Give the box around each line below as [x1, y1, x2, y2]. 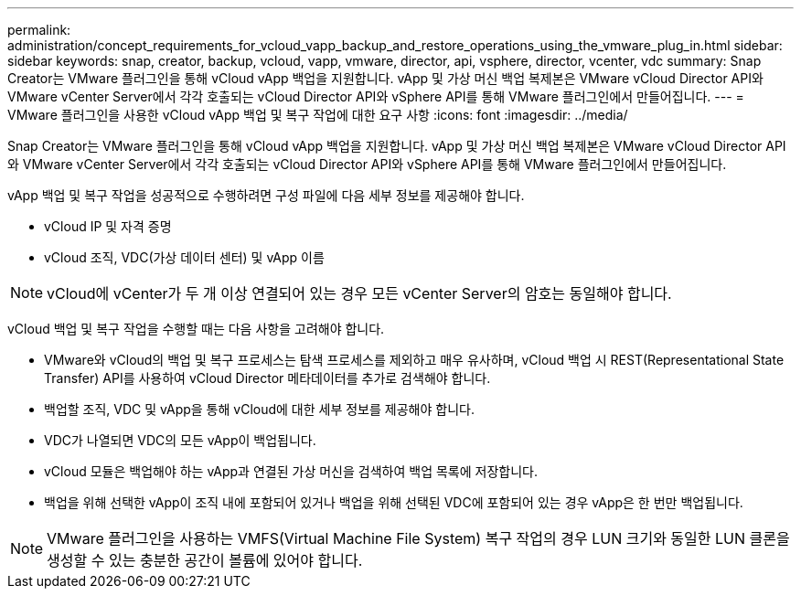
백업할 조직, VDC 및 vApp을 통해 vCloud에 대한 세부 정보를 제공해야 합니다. [44, 401, 475, 417]
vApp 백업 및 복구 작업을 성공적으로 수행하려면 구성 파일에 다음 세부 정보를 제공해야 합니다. [7, 187, 525, 203]
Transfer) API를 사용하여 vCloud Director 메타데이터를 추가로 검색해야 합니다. [44, 370, 491, 386]
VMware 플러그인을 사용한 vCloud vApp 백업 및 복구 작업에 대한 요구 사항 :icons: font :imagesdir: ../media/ [7, 107, 628, 122]
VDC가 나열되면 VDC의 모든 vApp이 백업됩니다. [44, 432, 316, 448]
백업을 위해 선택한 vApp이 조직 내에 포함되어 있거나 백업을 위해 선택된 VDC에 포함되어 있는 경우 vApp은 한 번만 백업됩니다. [44, 495, 743, 510]
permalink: [7, 22, 71, 37]
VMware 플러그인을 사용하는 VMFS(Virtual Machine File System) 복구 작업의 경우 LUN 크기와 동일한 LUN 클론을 [47, 529, 790, 548]
